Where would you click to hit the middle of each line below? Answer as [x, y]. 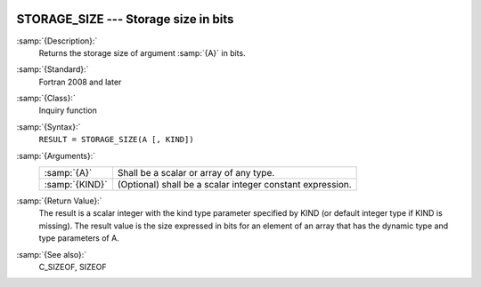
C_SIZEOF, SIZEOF [73, 267]
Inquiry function [68, 110]
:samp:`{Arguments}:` [56, 155]
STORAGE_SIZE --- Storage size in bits [125, 19]
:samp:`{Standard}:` [53, 69]
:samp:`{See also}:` [52, 254]
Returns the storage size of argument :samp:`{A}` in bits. [142, 52]
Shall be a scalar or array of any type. [196, 173]
